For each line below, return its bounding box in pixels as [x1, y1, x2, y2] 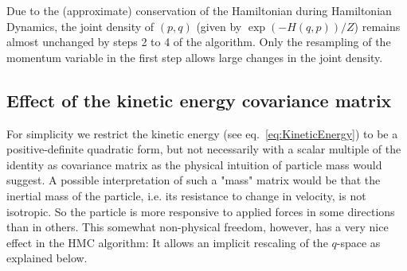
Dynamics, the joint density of [6, 17, 155, 34]
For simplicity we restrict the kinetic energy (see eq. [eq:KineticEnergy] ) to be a [6, 125, 398, 141]
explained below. [6, 250, 88, 266]
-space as [336, 234, 381, 250]
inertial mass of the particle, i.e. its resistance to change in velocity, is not [6, 187, 366, 203]
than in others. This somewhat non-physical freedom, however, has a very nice [6, 219, 389, 235]
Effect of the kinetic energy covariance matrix [6, 87, 392, 112]
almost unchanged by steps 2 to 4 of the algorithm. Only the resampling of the [6, 33, 391, 50]
